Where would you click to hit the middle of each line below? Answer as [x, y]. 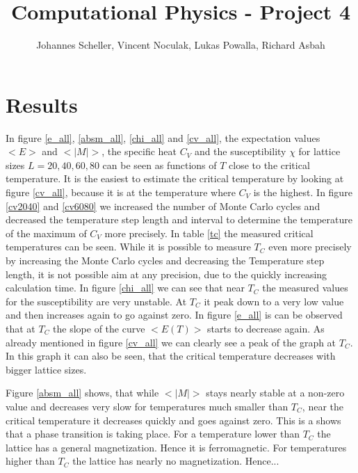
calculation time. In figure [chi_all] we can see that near [125, 288]
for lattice [319, 151]
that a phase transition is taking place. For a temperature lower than [153, 434]
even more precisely [310, 247]
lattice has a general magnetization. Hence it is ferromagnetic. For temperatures [176, 447]
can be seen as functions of [160, 165]
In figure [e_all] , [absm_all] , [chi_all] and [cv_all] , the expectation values [163, 137]
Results [42, 104]
